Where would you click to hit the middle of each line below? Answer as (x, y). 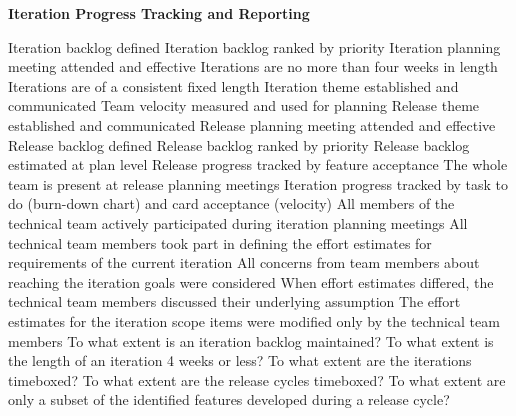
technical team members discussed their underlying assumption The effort (234, 301)
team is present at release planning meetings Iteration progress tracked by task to (258, 183)
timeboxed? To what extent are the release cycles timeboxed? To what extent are (257, 379)
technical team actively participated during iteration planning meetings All (238, 222)
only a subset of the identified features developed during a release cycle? (229, 399)
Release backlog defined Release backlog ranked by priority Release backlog (239, 144)
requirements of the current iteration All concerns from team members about (244, 262)
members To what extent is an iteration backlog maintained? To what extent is (251, 340)
